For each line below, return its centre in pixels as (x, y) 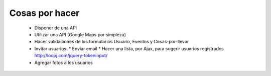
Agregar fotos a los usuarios (63, 63)
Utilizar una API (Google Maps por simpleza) (80, 34)
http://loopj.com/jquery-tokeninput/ (71, 56)
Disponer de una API (56, 28)
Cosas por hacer (44, 13)
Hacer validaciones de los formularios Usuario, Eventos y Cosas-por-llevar (112, 42)
